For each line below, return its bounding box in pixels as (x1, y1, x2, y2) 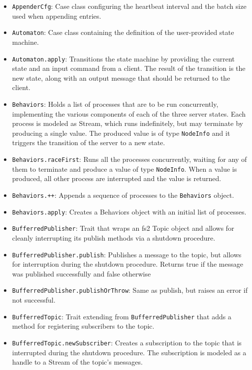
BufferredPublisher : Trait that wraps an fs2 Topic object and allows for (12, 223, 234, 233)
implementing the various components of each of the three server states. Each (12, 108, 246, 119)
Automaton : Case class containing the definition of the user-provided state (12, 27, 234, 37)
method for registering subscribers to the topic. (12, 321, 155, 331)
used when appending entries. (12, 10, 101, 21)
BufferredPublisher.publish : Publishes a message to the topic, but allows (12, 249, 242, 259)
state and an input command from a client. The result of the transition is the (12, 63, 246, 73)
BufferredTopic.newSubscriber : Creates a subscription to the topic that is (12, 337, 242, 347)
